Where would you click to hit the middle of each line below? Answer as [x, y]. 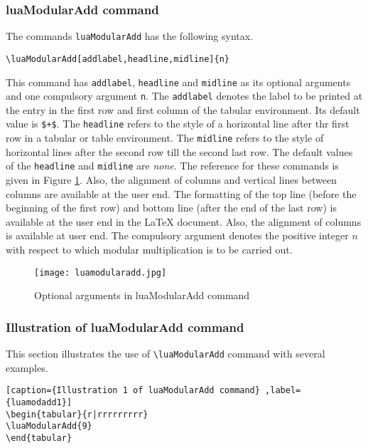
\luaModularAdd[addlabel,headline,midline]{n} [118, 59]
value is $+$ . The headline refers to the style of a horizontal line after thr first [178, 124]
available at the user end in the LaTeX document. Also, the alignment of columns [184, 221]
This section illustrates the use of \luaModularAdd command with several [166, 354]
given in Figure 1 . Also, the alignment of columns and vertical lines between [171, 179]
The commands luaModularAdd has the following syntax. [130, 36]
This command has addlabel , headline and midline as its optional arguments [178, 82]
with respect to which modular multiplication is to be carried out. [149, 249]
